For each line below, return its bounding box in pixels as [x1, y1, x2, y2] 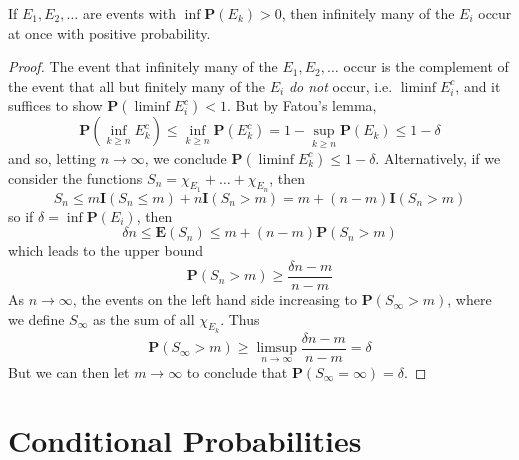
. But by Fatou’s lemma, [227, 95, 377, 116]
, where [447, 289, 492, 310]
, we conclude [144, 147, 227, 168]
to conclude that [186, 361, 288, 382]
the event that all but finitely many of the [8, 75, 266, 96]
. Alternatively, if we [375, 147, 501, 168]
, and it [455, 75, 501, 96]
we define [8, 308, 65, 329]
